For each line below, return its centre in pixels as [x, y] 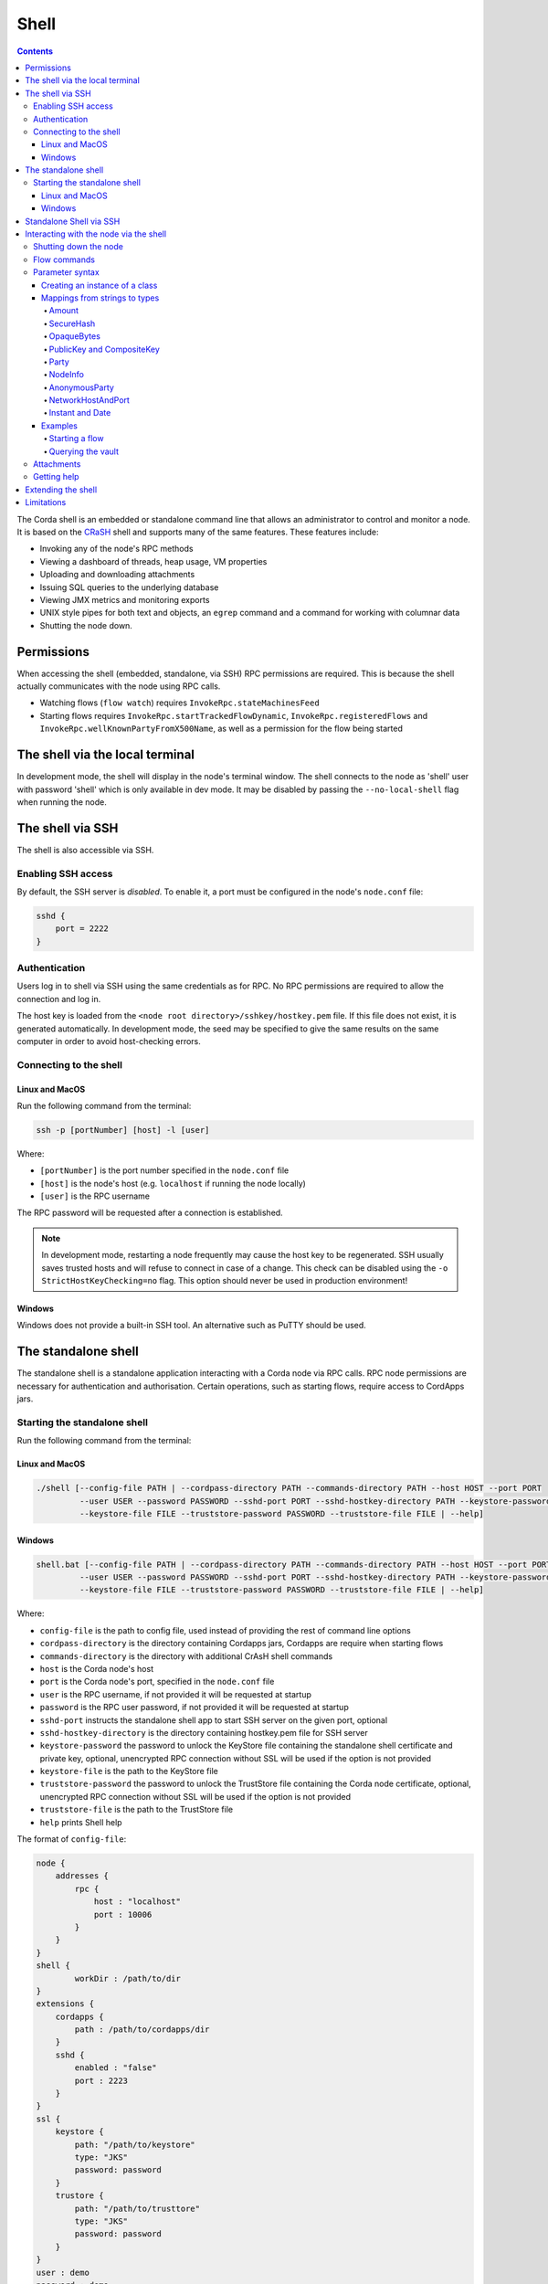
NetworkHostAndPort [89, 400]
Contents [35, 51]
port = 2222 [82, 929]
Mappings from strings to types [100, 298]
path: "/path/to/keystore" [135, 2144]
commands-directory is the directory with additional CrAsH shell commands [186, 1656]
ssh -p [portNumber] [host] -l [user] [123, 1130]
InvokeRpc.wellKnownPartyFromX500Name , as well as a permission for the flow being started [221, 729]
